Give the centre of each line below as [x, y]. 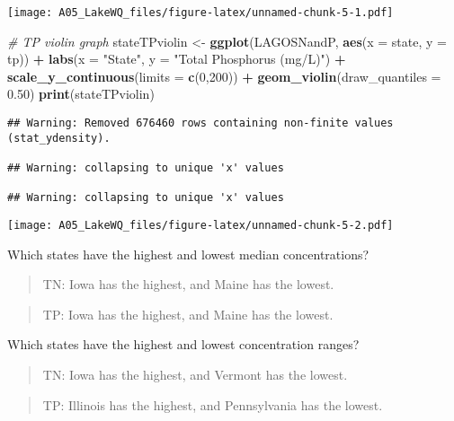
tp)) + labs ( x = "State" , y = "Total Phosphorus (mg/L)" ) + [177, 59]
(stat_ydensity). [59, 138]
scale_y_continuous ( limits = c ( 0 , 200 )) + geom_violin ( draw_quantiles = [224, 76]
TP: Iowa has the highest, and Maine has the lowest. [188, 314]
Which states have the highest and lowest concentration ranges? [183, 344]
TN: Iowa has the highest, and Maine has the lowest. [188, 284]
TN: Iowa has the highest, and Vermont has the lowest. [195, 374]
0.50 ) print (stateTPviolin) [81, 94]
